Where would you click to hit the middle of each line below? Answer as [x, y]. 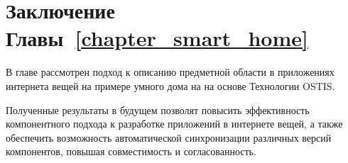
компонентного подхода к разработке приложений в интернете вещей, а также [174, 124]
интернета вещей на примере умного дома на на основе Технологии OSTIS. [170, 85]
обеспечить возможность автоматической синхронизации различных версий [169, 137]
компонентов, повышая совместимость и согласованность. [131, 151]
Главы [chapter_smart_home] [157, 38]
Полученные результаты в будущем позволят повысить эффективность [158, 109]
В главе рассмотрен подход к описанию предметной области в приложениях [170, 72]
